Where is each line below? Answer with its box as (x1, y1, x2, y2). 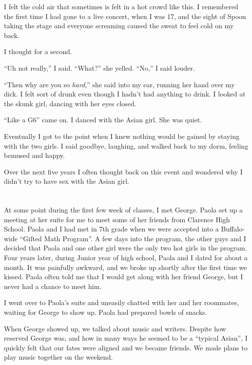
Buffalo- (221, 224, 245, 234)
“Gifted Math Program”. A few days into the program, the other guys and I (19, 233, 246, 243)
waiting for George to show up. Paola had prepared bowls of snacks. (4, 307, 207, 317)
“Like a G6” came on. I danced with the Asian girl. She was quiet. (4, 115, 202, 125)
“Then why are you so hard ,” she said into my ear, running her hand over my (4, 79, 235, 89)
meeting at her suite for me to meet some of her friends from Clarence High (4, 214, 230, 224)
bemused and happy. (4, 150, 65, 160)
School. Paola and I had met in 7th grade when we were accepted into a (4, 224, 219, 234)
